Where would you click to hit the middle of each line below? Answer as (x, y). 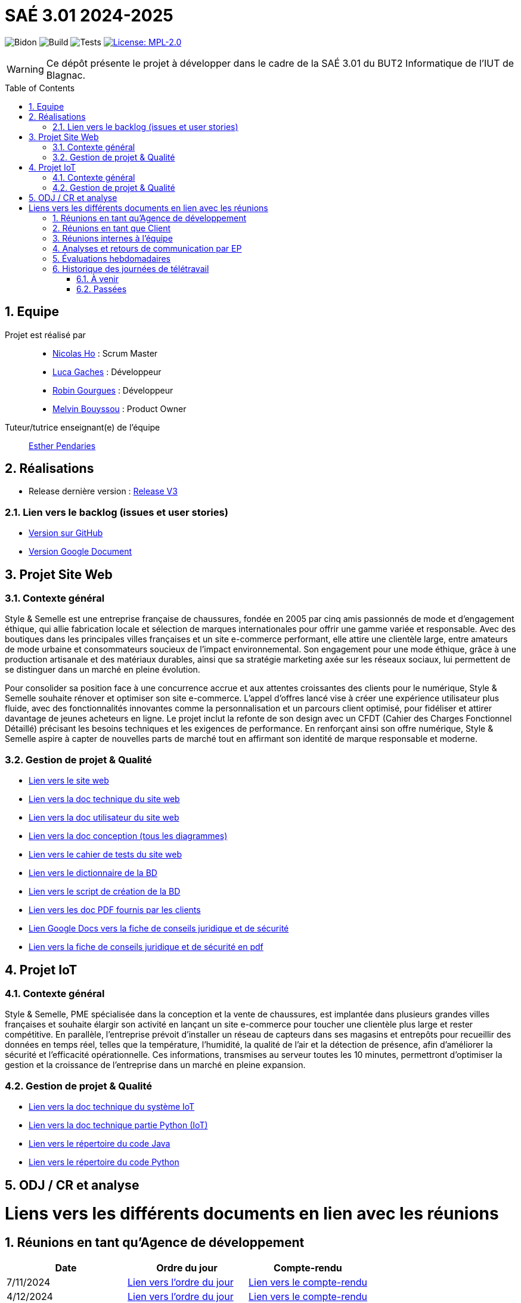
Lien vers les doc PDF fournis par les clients (115, 910)
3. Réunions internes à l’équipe (113, 238)
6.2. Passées (102, 289)
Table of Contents (40, 88)
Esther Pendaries (62, 445)
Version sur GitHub (66, 533)
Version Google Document (80, 552)
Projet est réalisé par (45, 335)
